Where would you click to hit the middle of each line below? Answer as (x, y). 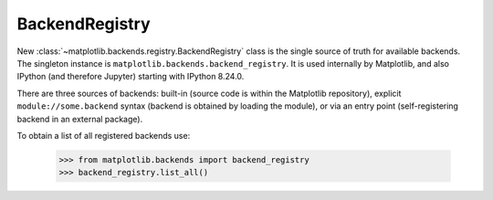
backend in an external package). (80, 119)
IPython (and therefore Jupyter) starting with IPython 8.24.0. (131, 77)
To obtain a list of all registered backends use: (104, 135)
